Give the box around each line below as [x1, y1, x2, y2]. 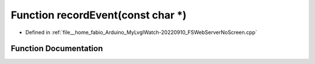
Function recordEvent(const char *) [10, 9, 187, 21]
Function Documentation [10, 44, 103, 54]
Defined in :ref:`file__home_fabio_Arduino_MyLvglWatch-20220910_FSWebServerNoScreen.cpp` [25, 29, 257, 36]
